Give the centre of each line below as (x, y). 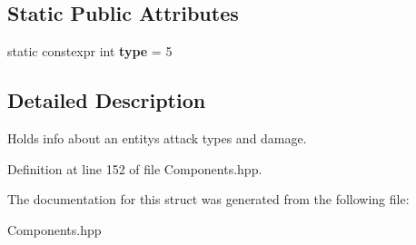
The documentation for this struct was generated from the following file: (208, 199)
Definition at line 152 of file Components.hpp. (135, 168)
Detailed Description (107, 100)
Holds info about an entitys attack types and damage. (157, 138)
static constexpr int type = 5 (90, 51)
